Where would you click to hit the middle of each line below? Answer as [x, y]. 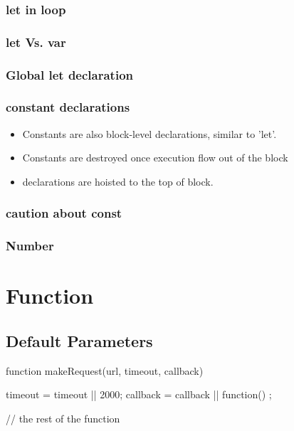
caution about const [64, 213]
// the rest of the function [63, 418]
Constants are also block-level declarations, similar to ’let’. [149, 133]
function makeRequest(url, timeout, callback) [105, 370]
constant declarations [68, 107]
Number [30, 246]
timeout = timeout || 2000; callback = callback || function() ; [139, 394]
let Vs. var [36, 42]
